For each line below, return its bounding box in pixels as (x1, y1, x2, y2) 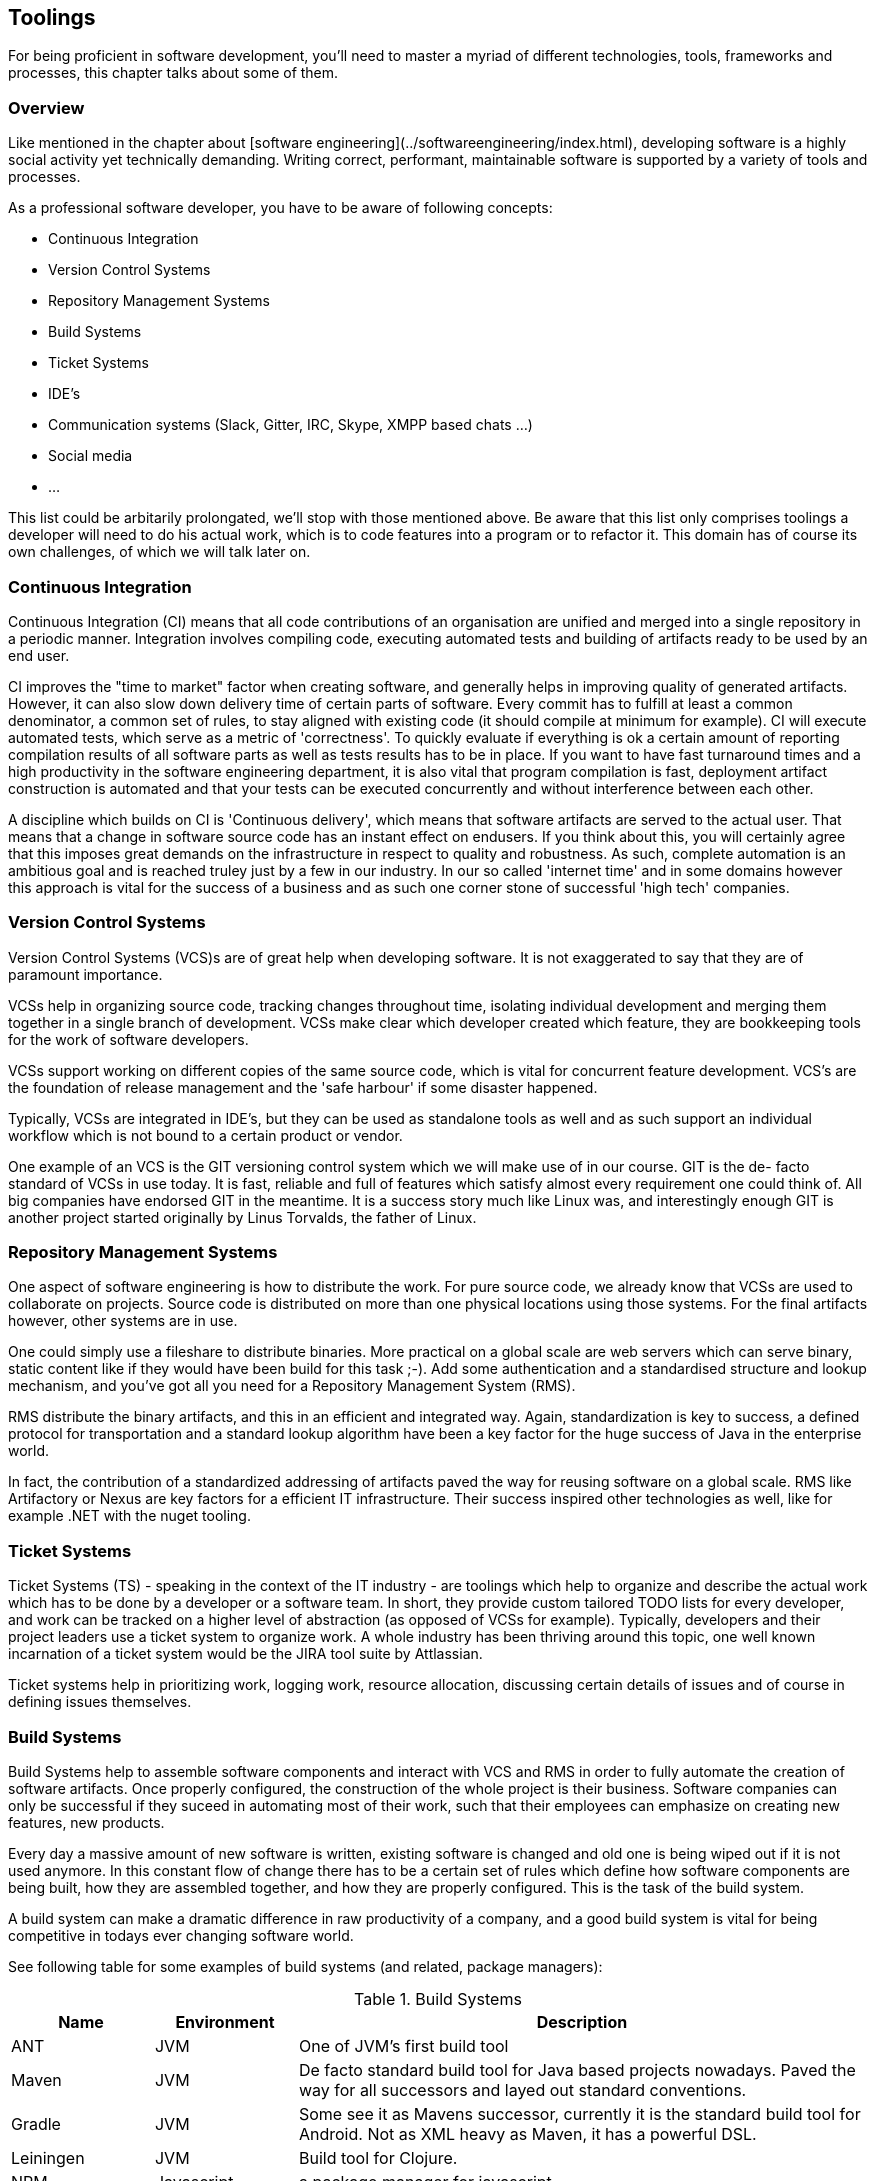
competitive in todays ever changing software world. (8, 1926, 354, 1944)
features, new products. (8, 1813, 165, 1831)
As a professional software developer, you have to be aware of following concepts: (8, 199, 553, 217)
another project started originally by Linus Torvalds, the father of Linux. (8, 1208, 477, 1226)
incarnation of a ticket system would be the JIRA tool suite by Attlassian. (8, 1645, 483, 1663)
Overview (8, 97, 85, 118)
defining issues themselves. (8, 1693, 192, 1711)
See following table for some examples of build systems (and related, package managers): (8, 1957, 603, 1975)
